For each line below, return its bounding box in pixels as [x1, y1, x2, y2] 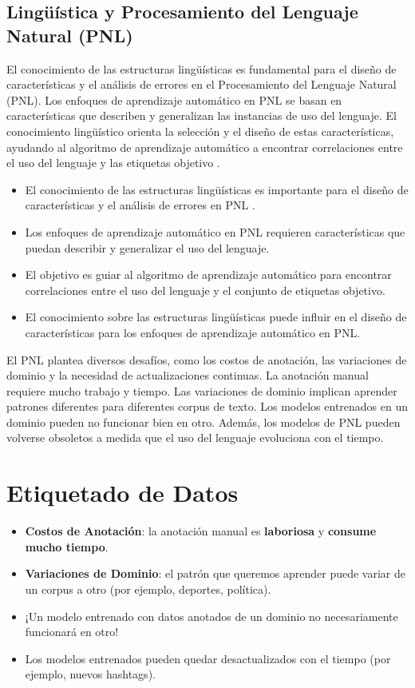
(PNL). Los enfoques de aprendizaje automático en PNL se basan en [6, 91, 342, 108]
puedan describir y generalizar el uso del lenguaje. [25, 239, 270, 256]
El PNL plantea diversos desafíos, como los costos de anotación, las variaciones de [6, 351, 407, 368]
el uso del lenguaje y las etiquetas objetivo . [6, 154, 220, 171]
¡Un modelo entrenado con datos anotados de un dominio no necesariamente [25, 607, 398, 624]
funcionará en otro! [25, 623, 119, 640]
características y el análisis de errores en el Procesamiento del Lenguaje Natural [6, 76, 397, 93]
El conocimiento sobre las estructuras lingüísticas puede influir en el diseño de [25, 308, 407, 325]
